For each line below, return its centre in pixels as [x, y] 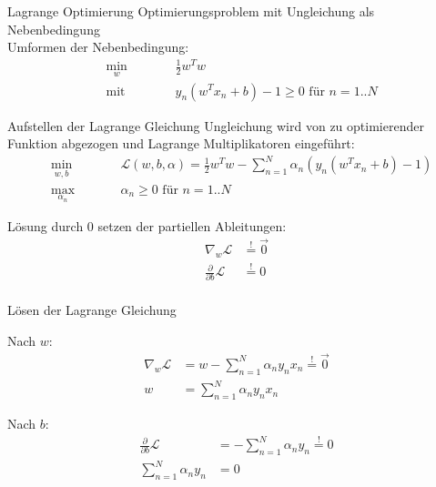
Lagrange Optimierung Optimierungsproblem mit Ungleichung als [191, 11]
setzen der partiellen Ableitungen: [192, 226]
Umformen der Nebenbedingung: [98, 47]
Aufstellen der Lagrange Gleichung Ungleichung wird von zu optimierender [216, 125]
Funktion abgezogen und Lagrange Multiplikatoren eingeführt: [181, 143]
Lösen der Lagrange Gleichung [92, 310]
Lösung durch [46, 226]
